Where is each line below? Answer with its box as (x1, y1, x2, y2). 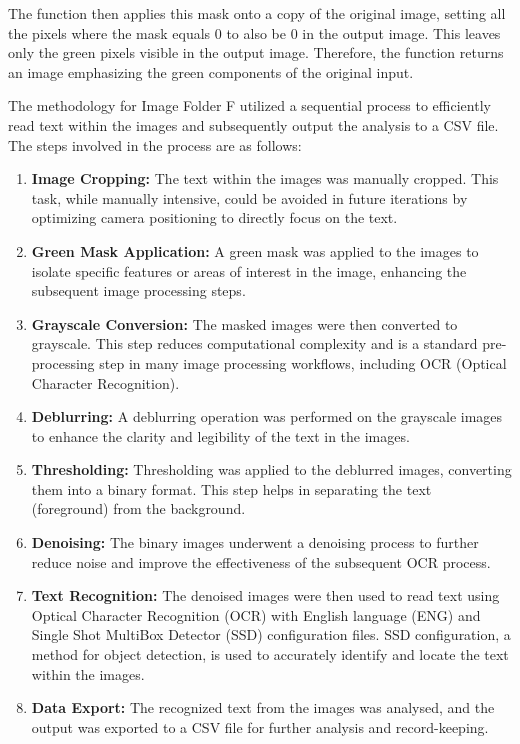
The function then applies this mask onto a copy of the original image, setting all (8, 3, 506, 23)
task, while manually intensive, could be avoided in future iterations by (31, 187, 468, 208)
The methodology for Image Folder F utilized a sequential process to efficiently (8, 95, 491, 116)
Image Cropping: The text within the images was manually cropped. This (31, 168, 499, 189)
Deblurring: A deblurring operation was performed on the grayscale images (31, 406, 503, 427)
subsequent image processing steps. (31, 280, 246, 301)
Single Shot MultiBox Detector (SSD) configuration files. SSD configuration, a (31, 624, 511, 645)
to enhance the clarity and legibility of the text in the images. (31, 425, 410, 446)
